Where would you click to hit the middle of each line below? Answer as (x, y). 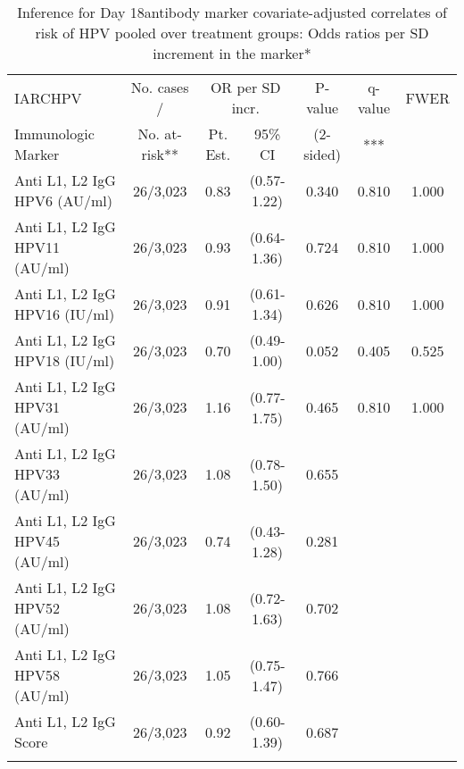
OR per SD (245, 87)
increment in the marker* (232, 53)
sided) (323, 154)
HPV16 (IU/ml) (65, 314)
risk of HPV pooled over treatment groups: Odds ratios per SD (232, 33)
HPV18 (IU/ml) (65, 360)
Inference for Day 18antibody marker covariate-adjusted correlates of (232, 12)
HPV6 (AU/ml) (64, 201)
